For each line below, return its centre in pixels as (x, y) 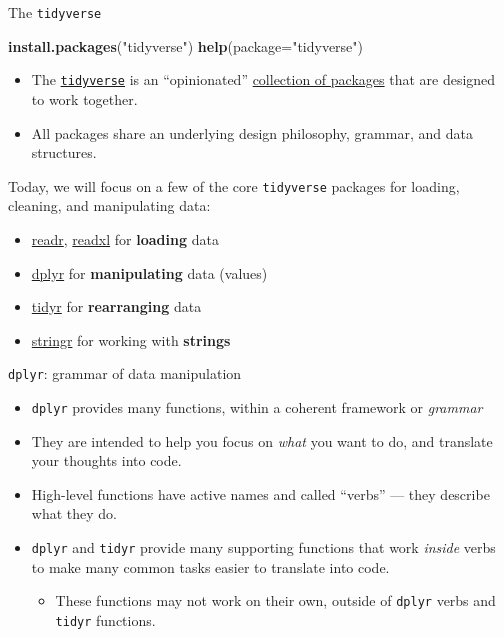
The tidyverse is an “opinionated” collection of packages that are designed (263, 79)
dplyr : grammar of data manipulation (125, 373)
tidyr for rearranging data (116, 306)
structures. (64, 152)
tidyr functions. (105, 619)
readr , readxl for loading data (125, 238)
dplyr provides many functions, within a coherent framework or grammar (257, 406)
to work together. (84, 98)
